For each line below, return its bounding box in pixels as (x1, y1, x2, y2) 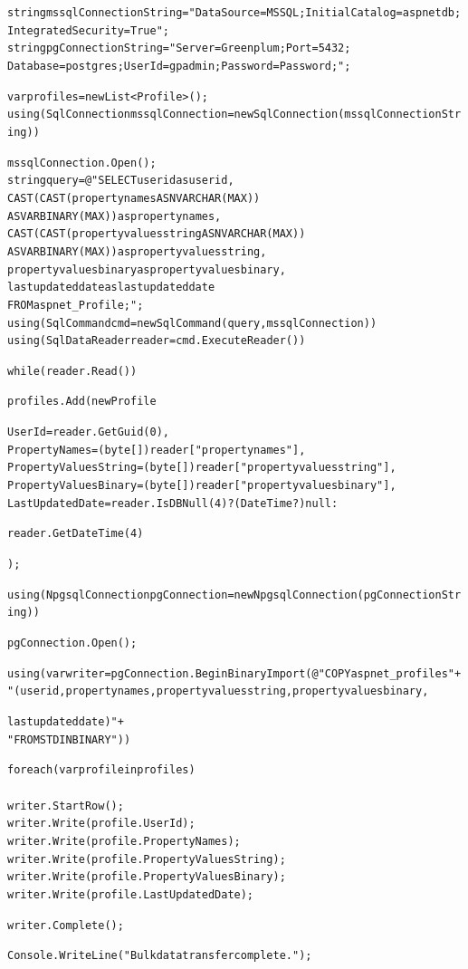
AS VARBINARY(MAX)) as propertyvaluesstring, (7, 245, 267, 258)
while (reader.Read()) (7, 364, 138, 378)
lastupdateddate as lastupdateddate (7, 281, 215, 294)
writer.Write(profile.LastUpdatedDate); (7, 887, 254, 901)
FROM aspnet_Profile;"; (7, 298, 144, 312)
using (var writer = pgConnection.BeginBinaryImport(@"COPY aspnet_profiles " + (7, 667, 462, 680)
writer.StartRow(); (7, 799, 124, 812)
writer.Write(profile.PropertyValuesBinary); (7, 870, 286, 884)
